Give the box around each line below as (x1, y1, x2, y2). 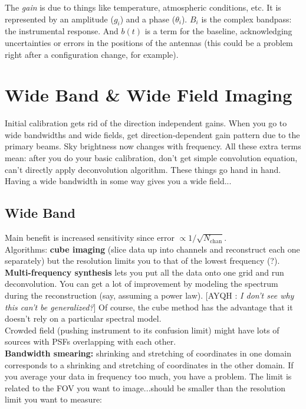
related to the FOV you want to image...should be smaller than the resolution (5, 381, 286, 394)
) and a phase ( (120, 12, 176, 25)
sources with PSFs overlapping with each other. (5, 335, 176, 348)
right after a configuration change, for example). (5, 48, 179, 60)
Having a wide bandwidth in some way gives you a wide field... (5, 175, 232, 187)
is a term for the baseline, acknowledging (144, 25, 292, 37)
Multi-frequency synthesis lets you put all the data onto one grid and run (5, 266, 284, 278)
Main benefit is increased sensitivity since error (5, 231, 175, 244)
